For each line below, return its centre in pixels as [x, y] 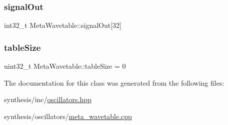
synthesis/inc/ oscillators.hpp [48, 99]
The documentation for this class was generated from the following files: [114, 82]
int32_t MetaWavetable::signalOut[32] [63, 25]
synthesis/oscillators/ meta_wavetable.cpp [68, 116]
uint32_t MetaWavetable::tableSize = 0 [65, 66]
